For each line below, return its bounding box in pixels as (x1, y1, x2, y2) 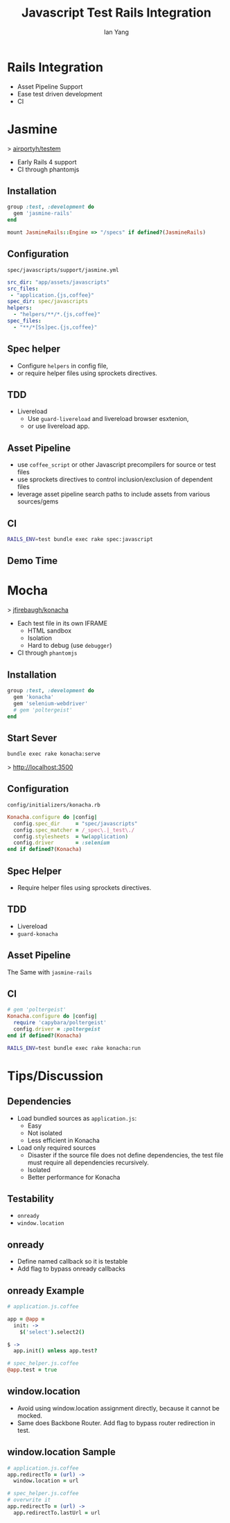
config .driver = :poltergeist (13, 1026, 100, 1033)
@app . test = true (7, 1366, 57, 1374)
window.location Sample (7, 1446, 116, 1458)
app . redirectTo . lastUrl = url (13, 1509, 100, 1516)
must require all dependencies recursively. (27, 1158, 149, 1167)
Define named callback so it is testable (17, 1257, 128, 1266)
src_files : (7, 285, 39, 292)
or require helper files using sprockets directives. (17, 369, 158, 377)
